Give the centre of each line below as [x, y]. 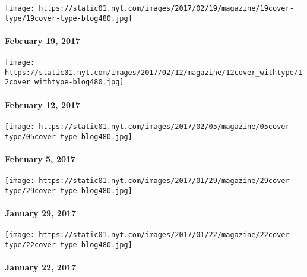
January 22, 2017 [41, 267]
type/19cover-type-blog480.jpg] [69, 18]
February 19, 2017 [43, 40]
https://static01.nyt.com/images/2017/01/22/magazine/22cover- [166, 235]
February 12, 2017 [43, 104]
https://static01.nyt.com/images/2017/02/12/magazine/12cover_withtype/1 [154, 72]
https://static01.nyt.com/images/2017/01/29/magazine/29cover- [166, 180]
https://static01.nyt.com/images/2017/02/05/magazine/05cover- [166, 126]
